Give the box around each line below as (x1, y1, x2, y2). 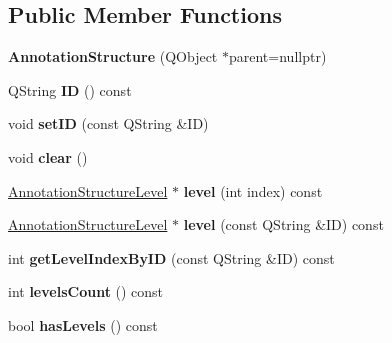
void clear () (8, 146, 88, 167)
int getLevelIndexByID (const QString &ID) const (8, 247, 335, 268)
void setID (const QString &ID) (8, 113, 209, 134)
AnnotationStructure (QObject (8, 46, 218, 67)
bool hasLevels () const (8, 314, 158, 335)
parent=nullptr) (228, 46, 327, 67)
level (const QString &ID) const (183, 214, 384, 235)
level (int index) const (183, 180, 323, 201)
